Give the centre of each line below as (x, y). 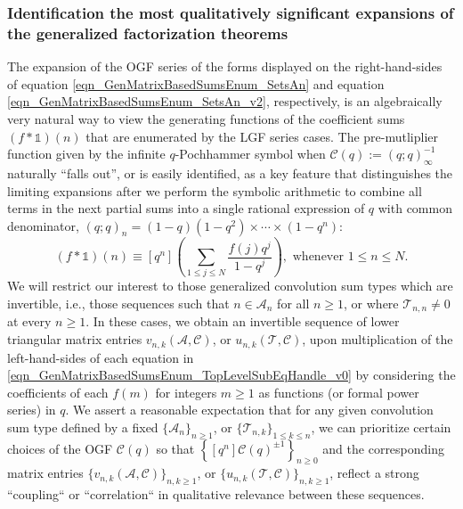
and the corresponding (384, 448)
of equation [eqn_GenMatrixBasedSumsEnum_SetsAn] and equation (196, 83)
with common (415, 208)
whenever (318, 257)
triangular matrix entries (75, 339)
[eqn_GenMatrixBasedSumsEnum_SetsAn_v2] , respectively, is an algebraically (225, 101)
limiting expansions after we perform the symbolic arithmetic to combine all (215, 190)
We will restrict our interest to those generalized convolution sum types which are (230, 286)
